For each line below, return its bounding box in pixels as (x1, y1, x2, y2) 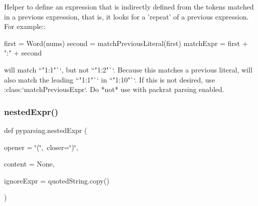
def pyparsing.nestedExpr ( (4, 124, 87, 135)
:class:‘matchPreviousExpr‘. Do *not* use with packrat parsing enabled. (4, 84, 224, 94)
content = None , (4, 158, 55, 169)
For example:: (4, 21, 46, 31)
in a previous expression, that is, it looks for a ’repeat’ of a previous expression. (4, 11, 249, 21)
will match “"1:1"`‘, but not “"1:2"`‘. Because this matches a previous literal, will (4, 64, 252, 74)
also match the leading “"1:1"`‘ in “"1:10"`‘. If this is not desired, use (4, 74, 215, 84)
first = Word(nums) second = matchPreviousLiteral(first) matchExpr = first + (4, 37, 248, 48)
